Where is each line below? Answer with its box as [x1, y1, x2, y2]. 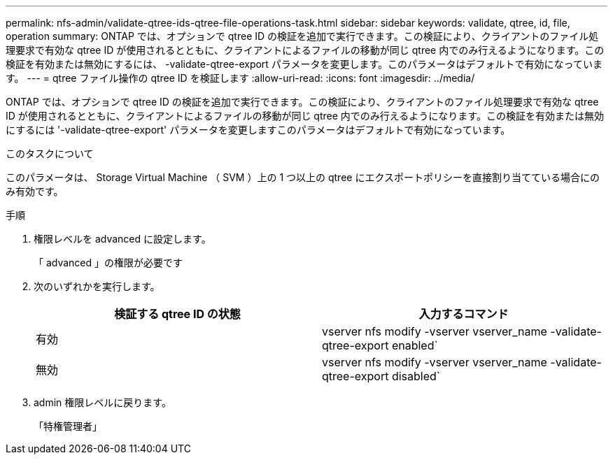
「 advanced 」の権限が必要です [34, 257, 183, 268]
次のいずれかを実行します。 [34, 280, 160, 292]
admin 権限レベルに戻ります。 [34, 396, 171, 408]
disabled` [391, 369, 440, 383]
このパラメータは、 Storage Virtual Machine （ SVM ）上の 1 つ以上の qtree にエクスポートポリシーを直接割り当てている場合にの [6, 171, 600, 183]
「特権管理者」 [34, 420, 102, 432]
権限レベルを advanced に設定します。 [34, 233, 211, 245]
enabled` [391, 338, 438, 352]
